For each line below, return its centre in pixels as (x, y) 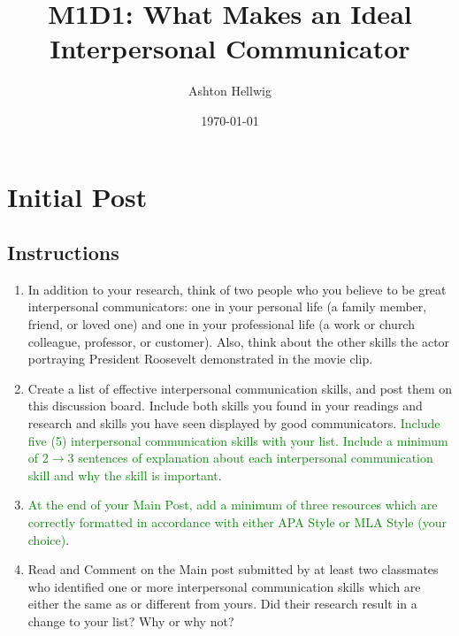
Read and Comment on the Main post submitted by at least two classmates (233, 569)
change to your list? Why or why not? (131, 621)
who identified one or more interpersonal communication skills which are (224, 586)
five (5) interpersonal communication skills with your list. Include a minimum (238, 440)
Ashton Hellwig (230, 91)
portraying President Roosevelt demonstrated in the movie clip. (200, 359)
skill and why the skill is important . (125, 475)
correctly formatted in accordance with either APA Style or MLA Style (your (237, 522)
